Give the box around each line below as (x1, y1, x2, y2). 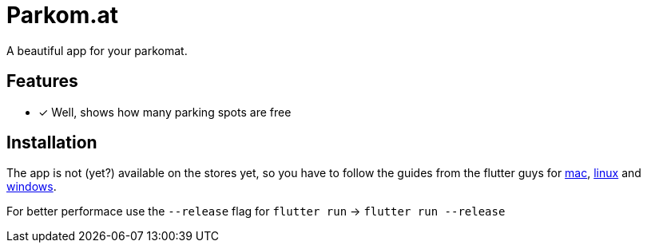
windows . (6, 180, 57, 194)
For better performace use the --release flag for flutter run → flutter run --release (6, 204, 506, 219)
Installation (6, 132, 97, 153)
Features (6, 71, 78, 92)
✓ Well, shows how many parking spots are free (38, 105, 292, 119)
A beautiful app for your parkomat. (6, 43, 188, 57)
